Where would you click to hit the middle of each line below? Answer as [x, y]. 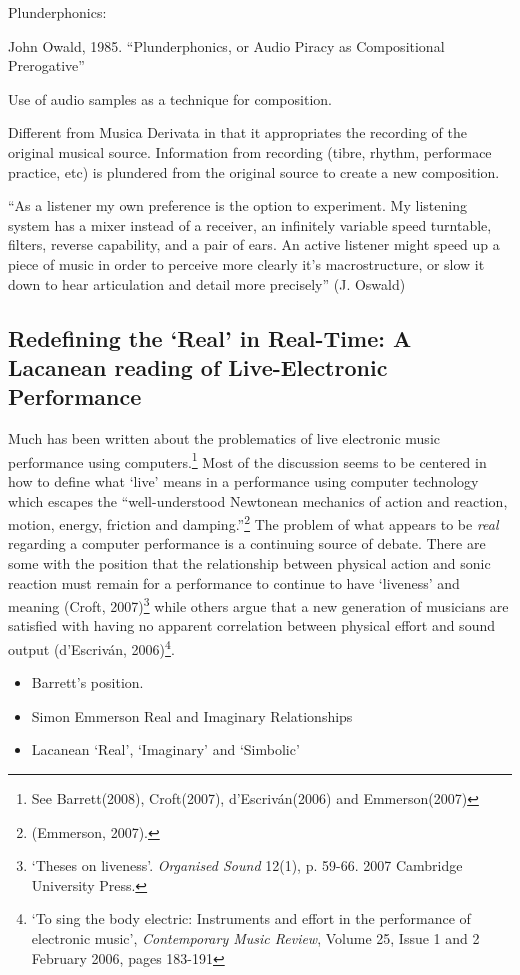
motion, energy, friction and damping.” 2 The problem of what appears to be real [253, 522]
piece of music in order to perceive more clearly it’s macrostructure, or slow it [246, 263]
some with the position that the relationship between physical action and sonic [249, 562]
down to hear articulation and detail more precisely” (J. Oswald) [207, 283]
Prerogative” [46, 65]
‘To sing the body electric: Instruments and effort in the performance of [251, 918]
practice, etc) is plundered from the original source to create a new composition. [254, 171]
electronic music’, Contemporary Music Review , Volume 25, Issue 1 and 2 [255, 938]
